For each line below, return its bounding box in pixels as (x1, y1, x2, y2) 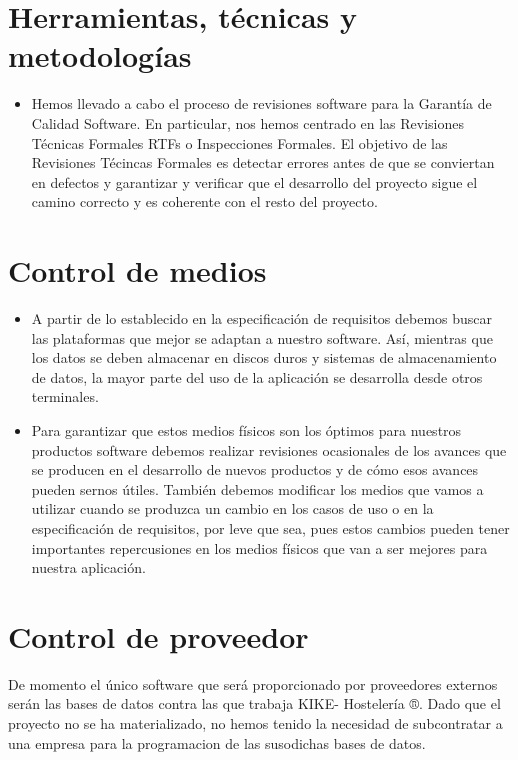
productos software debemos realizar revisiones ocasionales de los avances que (31, 439, 507, 460)
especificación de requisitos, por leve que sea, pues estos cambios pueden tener (31, 517, 510, 538)
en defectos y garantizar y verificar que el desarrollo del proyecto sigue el (31, 171, 478, 192)
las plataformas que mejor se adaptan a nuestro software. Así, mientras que (31, 327, 493, 348)
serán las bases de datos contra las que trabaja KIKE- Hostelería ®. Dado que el (8, 693, 501, 714)
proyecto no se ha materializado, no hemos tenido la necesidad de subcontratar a (8, 713, 503, 734)
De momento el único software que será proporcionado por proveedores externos (8, 673, 498, 694)
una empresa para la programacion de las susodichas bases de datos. (8, 732, 426, 753)
